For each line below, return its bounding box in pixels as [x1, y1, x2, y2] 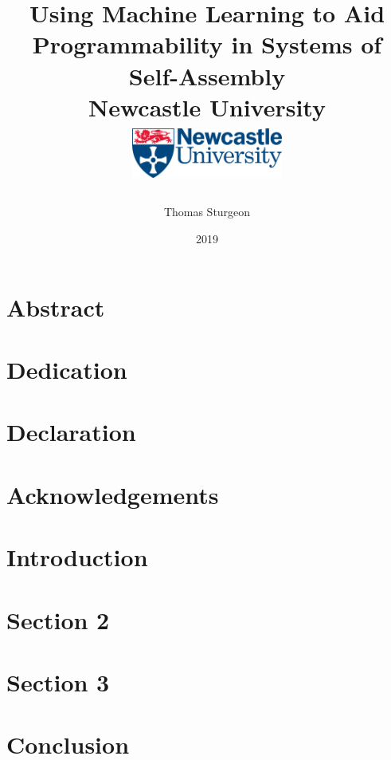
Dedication [6, 353, 127, 386]
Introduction [6, 541, 148, 573]
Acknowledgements [6, 478, 219, 510]
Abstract [6, 290, 105, 323]
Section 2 [6, 603, 110, 636]
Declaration [6, 415, 136, 448]
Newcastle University [88, 90, 326, 123]
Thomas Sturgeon [163, 203, 251, 220]
